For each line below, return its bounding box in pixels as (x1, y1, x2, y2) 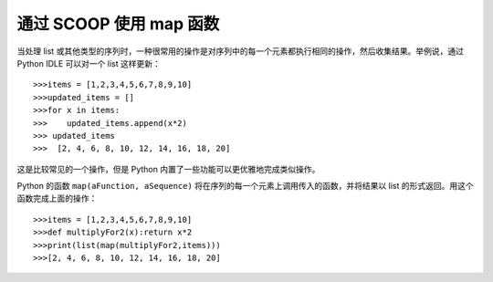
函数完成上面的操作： (16, 193, 98, 204)
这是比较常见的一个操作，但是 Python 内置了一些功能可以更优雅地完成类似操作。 (16, 163, 320, 174)
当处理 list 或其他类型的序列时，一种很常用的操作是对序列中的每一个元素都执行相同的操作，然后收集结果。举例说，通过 (16, 46, 465, 57)
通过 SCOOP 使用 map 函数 (16, 14, 220, 34)
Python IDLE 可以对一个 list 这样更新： (16, 57, 162, 68)
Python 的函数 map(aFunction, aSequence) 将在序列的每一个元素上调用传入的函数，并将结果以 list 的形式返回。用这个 (16, 181, 474, 192)
